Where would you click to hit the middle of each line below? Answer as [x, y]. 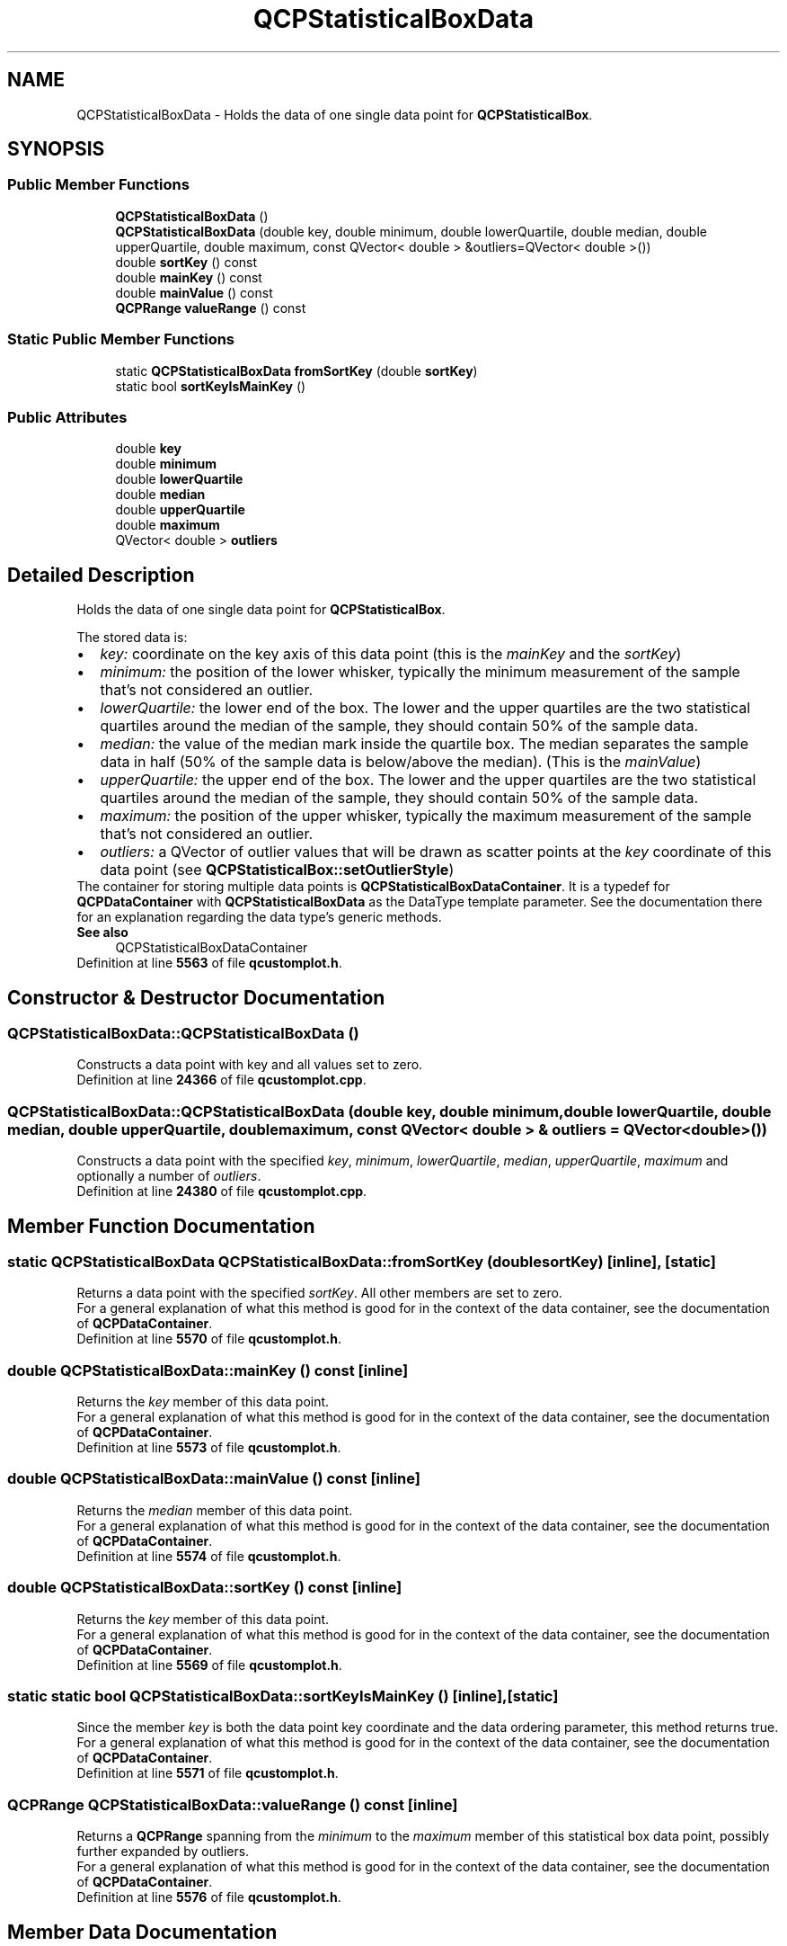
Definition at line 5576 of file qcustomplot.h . [209, 1897]
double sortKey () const [186, 262]
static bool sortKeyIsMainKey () [211, 386]
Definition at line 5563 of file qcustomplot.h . [209, 963]
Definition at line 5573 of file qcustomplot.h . [209, 1448]
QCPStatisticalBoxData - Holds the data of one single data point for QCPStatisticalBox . [335, 114]
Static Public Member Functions [121, 339]
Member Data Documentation [142, 1932]
